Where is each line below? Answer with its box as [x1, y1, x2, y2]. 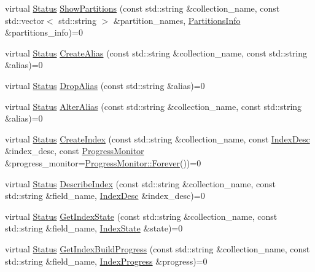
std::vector [5, 14, 44, 26]
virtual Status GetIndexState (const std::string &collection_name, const [5, 209, 278, 222]
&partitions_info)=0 [5, 26, 83, 39]
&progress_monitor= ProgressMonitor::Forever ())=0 [5, 156, 201, 169]
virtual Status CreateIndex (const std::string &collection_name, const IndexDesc [5, 132, 310, 145]
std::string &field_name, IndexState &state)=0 [5, 222, 183, 235]
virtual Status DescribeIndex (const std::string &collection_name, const [5, 177, 276, 190]
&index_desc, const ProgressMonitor [5, 144, 144, 157]
